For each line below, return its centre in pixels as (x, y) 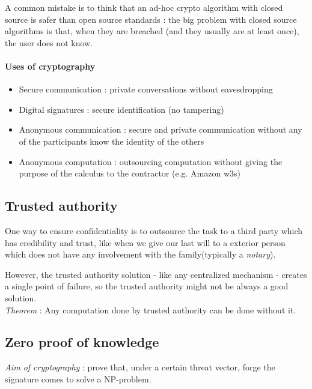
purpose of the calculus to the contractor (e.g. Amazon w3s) (130, 173)
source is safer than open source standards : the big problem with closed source (151, 19)
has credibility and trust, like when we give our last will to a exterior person (145, 242)
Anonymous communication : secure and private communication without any (161, 129)
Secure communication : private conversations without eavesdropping (146, 89)
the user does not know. (49, 42)
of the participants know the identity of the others (112, 141)
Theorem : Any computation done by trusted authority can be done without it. (151, 309)
